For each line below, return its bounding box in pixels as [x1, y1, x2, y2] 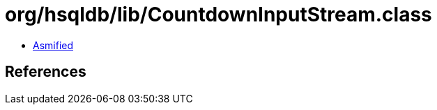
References [5, 63, 86, 81]
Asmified [33, 39, 74, 51]
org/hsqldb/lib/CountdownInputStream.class [5, 3, 432, 26]
